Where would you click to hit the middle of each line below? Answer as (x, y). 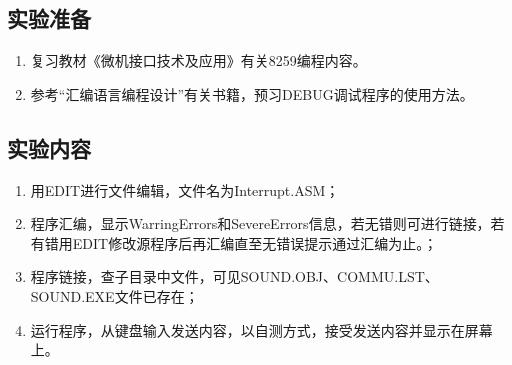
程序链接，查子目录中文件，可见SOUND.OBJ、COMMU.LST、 (234, 276)
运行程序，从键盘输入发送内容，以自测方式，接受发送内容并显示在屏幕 (261, 329)
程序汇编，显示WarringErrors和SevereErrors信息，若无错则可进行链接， (260, 223)
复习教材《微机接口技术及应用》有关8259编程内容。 (198, 60)
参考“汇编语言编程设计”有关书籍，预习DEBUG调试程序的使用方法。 (252, 93)
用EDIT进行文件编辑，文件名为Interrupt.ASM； (185, 189)
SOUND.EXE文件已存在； (114, 295)
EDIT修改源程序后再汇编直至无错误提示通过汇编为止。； (255, 242)
